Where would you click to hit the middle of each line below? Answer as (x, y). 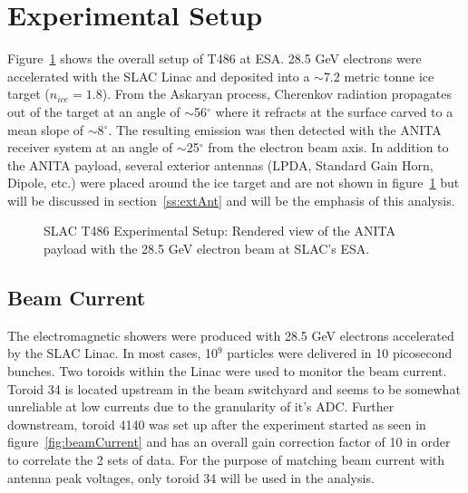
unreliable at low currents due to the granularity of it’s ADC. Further (201, 406)
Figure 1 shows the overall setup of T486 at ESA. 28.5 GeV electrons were (214, 58)
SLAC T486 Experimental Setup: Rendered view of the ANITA (219, 231)
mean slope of (46, 129)
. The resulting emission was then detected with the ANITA (275, 129)
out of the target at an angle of (94, 111)
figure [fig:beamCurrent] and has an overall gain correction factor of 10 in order (229, 442)
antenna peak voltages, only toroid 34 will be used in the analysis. (191, 477)
